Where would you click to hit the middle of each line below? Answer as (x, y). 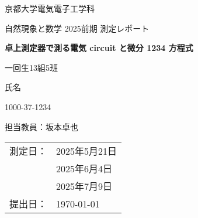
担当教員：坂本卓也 (41, 126)
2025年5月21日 (87, 151)
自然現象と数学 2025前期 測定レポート (77, 28)
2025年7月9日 (84, 186)
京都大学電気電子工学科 (50, 8)
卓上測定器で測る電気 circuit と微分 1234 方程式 (99, 48)
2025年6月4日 (84, 169)
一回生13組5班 (31, 67)
